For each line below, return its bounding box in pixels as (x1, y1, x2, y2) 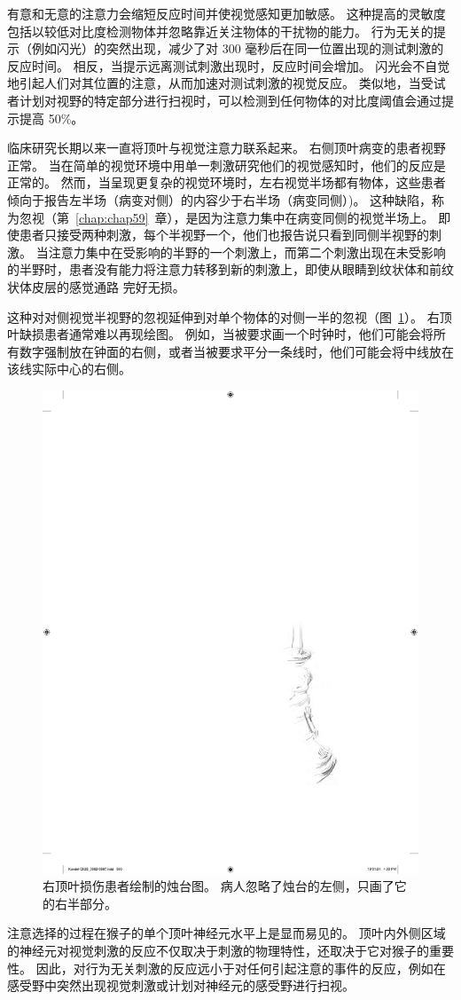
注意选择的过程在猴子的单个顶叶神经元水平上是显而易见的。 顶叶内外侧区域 (7, 924, 446, 942)
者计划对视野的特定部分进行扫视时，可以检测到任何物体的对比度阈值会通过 (7, 91, 441, 109)
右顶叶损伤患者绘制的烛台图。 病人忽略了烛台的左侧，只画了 (43, 877, 395, 895)
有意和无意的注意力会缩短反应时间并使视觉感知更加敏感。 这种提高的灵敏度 (7, 4, 446, 22)
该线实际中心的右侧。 (7, 359, 131, 378)
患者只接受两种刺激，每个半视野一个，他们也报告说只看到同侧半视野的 (19, 225, 429, 244)
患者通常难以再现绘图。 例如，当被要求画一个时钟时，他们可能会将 (43, 325, 434, 343)
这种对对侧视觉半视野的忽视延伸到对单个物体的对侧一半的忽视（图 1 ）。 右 (7, 307, 440, 326)
